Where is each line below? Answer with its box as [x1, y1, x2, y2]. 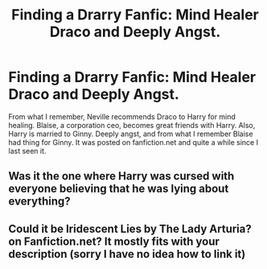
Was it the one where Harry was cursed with [8, 169, 235, 183]
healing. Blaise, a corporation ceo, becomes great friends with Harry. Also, [8, 120, 256, 130]
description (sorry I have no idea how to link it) [8, 247, 246, 261]
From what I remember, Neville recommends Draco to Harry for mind [8, 111, 236, 122]
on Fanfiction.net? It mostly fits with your [8, 234, 220, 248]
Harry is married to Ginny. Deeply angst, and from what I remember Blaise [8, 129, 253, 139]
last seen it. [8, 146, 47, 155]
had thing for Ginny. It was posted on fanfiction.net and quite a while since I [8, 137, 259, 147]
